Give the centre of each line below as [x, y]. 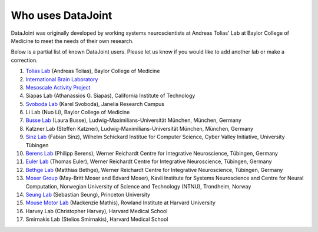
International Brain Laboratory [62, 79]
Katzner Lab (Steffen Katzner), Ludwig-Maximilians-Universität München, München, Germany [139, 128]
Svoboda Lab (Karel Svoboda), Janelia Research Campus [95, 104]
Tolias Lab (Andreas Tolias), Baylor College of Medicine [93, 71]
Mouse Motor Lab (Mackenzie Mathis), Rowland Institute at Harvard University [121, 203]
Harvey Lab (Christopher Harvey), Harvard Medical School [97, 211]
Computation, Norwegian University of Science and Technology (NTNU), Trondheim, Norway [138, 186]
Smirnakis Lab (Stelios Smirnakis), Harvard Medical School [97, 219]
